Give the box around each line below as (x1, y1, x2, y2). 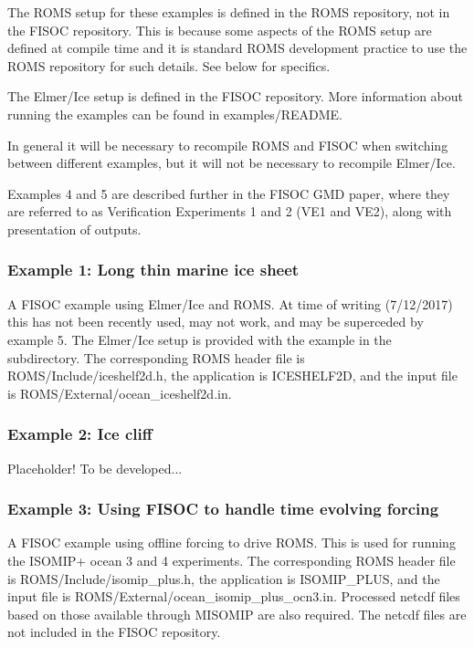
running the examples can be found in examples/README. (7, 104, 342, 123)
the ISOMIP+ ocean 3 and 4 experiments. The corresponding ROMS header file (7, 550, 456, 569)
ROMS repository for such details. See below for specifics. (7, 56, 331, 75)
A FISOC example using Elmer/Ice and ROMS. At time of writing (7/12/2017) (7, 294, 453, 313)
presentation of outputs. (7, 219, 142, 238)
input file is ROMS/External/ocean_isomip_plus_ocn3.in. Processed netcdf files (7, 587, 460, 606)
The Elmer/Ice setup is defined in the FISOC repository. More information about (7, 87, 464, 106)
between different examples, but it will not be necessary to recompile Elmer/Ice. (7, 153, 456, 172)
